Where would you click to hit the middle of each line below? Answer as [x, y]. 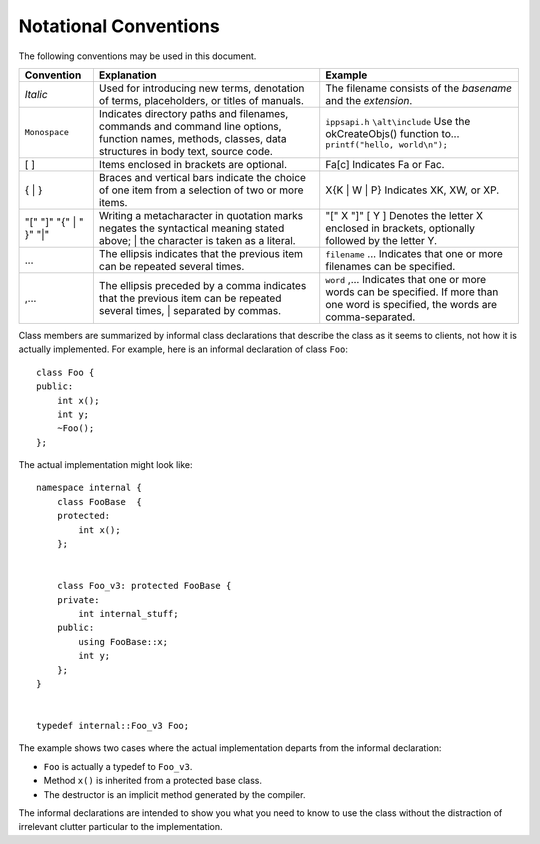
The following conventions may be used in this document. [137, 56]
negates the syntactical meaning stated [191, 228]
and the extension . [369, 100]
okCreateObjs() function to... [392, 134]
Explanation [127, 75]
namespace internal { [89, 488]
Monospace [47, 132]
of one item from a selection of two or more [201, 190]
